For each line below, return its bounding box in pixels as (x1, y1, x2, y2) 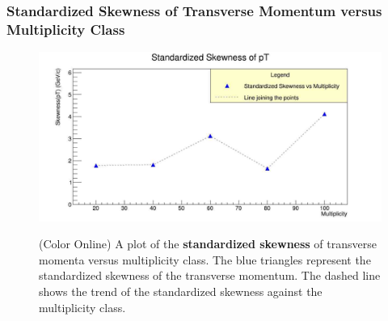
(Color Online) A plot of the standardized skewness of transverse (39, 235, 377, 252)
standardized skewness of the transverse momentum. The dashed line (39, 267, 381, 284)
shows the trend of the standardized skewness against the (39, 283, 323, 300)
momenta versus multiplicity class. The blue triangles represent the (39, 251, 371, 268)
